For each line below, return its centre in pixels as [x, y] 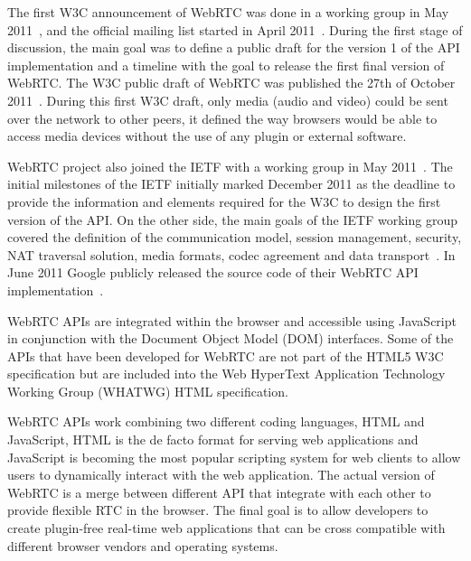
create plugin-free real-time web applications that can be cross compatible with [226, 528]
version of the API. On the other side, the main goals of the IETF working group [232, 219]
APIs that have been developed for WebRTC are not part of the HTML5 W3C [226, 355]
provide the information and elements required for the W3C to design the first [224, 201]
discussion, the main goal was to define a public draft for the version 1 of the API [234, 47]
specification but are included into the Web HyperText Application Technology [226, 374]
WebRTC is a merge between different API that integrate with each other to [219, 492]
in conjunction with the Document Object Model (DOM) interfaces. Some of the [231, 338]
